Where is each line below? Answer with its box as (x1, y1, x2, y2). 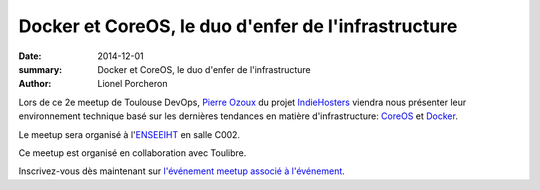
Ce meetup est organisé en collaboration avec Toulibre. (18, 146, 247, 159)
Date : (18, 50, 42, 62)
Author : (18, 78, 52, 90)
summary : (18, 63, 63, 75)
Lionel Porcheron (97, 78, 168, 90)
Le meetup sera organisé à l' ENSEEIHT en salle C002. (18, 128, 240, 140)
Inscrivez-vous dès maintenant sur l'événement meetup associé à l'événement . (18, 165, 345, 177)
